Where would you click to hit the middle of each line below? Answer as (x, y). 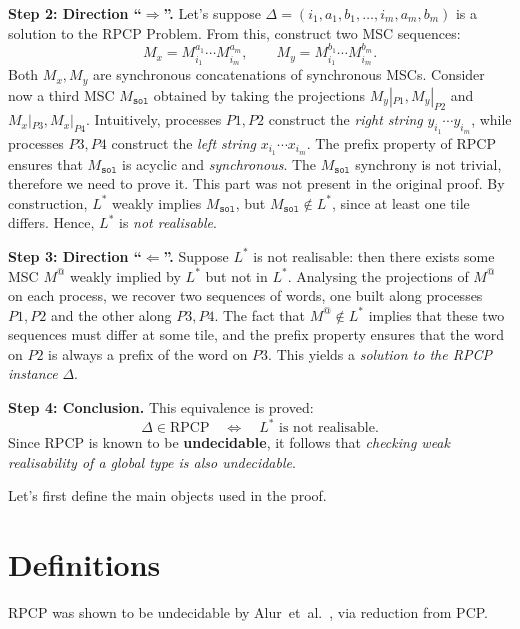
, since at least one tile (401, 202)
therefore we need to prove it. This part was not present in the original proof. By (256, 183)
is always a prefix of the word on (148, 353)
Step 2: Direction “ (75, 13)
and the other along (111, 314)
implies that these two (436, 314)
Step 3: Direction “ (75, 255)
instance (33, 373)
